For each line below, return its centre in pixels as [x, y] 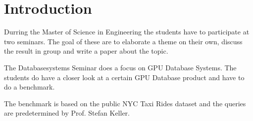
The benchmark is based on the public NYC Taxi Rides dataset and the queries [125, 103]
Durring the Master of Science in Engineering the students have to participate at [127, 32]
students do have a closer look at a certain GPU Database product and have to [124, 77]
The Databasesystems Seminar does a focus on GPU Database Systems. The [120, 67]
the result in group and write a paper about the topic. [86, 51]
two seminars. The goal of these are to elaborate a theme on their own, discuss [123, 41]
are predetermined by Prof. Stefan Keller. [67, 113]
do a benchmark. [29, 87]
